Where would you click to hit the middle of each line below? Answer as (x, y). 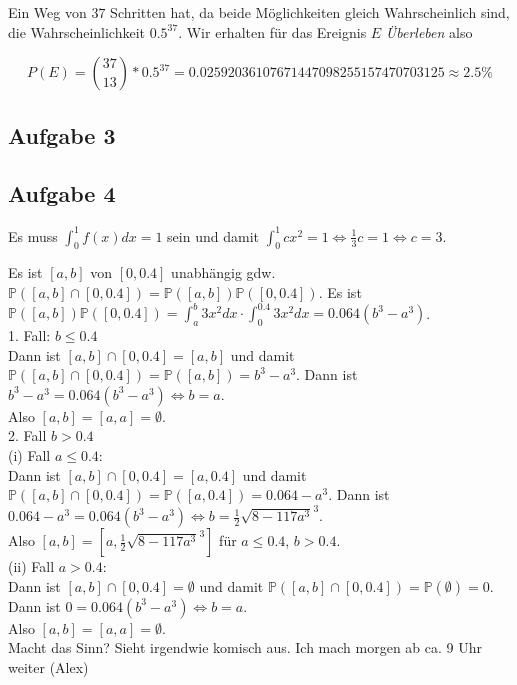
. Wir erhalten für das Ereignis (272, 31)
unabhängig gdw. (223, 272)
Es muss (33, 235)
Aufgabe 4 (62, 193)
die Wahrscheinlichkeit (77, 31)
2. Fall (27, 435)
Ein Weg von (47, 12)
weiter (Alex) (48, 666)
